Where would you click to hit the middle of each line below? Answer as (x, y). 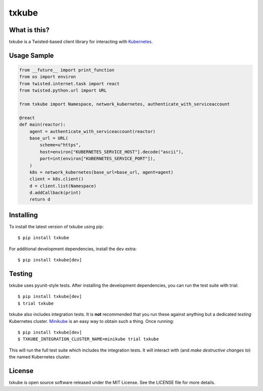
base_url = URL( (49, 138)
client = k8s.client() (56, 179)
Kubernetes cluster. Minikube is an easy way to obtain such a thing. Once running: (92, 321)
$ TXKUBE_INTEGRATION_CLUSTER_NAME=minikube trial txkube (88, 339)
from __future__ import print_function (67, 70)
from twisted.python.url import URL (63, 91)
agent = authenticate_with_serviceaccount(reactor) (93, 131)
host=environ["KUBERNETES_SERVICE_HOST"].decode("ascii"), (112, 152)
